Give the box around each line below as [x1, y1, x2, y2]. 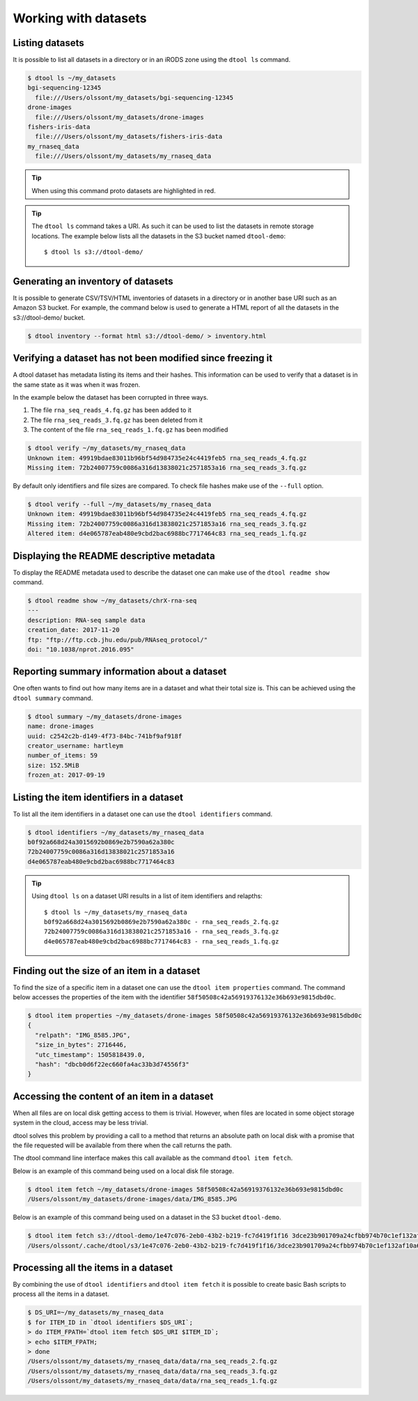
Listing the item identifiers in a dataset [13, 792, 184, 803]
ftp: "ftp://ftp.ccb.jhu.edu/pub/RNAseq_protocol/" [27, 635, 208, 644]
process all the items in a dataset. [13, 1290, 109, 1298]
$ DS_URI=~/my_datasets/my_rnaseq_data [27, 1308, 164, 1317]
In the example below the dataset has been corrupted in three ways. [13, 393, 209, 402]
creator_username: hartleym [27, 742, 123, 750]
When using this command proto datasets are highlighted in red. [31, 186, 216, 195]
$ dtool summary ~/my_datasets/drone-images [27, 712, 183, 720]
